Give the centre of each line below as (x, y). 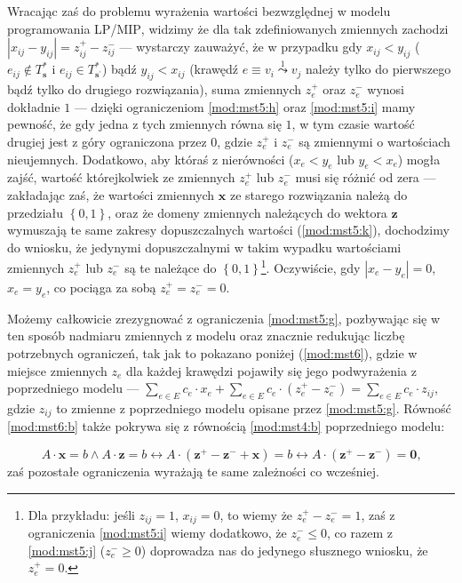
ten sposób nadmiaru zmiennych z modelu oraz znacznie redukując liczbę (206, 335)
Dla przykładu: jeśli (81, 514)
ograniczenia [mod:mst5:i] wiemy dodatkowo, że (157, 533)
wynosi (386, 89)
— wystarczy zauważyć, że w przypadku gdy (241, 47)
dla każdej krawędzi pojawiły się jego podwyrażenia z (271, 370)
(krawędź (214, 69)
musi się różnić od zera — (366, 177)
